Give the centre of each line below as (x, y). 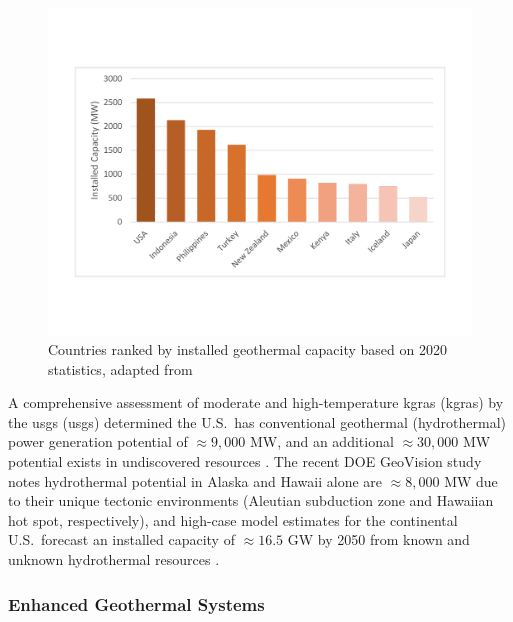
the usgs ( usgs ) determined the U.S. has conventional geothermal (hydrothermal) (257, 421)
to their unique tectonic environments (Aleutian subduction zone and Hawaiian (251, 500)
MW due (471, 480)
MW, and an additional (321, 441)
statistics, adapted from (120, 368)
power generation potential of (98, 441)
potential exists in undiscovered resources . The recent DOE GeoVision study (245, 461)
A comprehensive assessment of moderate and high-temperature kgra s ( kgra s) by (256, 402)
